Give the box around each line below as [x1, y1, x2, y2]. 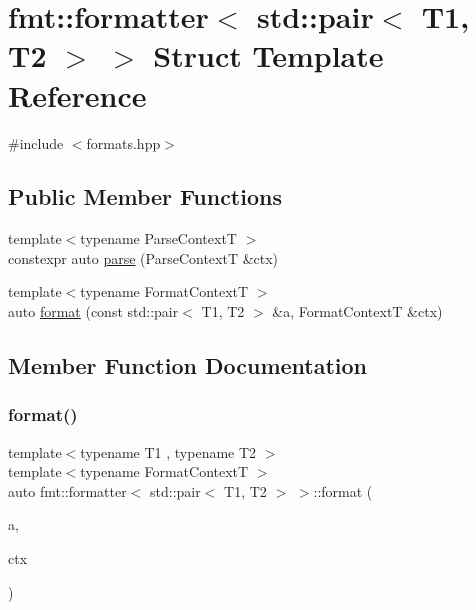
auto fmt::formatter [8, 480, 127, 501]
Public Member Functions [8, 181, 282, 212]
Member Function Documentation [8, 350, 368, 381]
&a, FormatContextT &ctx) [272, 301, 443, 322]
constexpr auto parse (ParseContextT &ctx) [8, 247, 279, 268]
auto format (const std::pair [8, 301, 179, 322]
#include [8, 132, 64, 153]
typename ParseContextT [80, 228, 237, 249]
